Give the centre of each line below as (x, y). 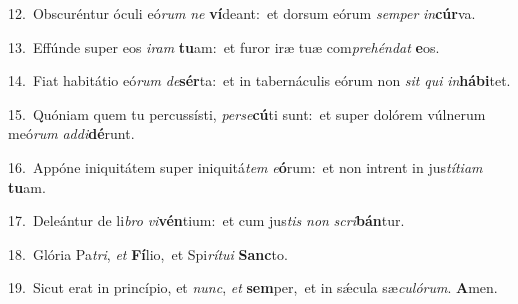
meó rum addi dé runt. (71, 133)
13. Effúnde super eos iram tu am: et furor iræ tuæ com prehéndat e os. (224, 46)
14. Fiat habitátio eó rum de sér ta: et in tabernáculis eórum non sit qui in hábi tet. (259, 80)
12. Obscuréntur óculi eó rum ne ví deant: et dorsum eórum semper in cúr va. (242, 13)
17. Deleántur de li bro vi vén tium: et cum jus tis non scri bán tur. (206, 220)
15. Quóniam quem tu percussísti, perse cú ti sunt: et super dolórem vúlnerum (247, 113)
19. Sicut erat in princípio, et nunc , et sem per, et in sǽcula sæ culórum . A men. (253, 287)
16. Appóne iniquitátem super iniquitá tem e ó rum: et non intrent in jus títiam (245, 166)
